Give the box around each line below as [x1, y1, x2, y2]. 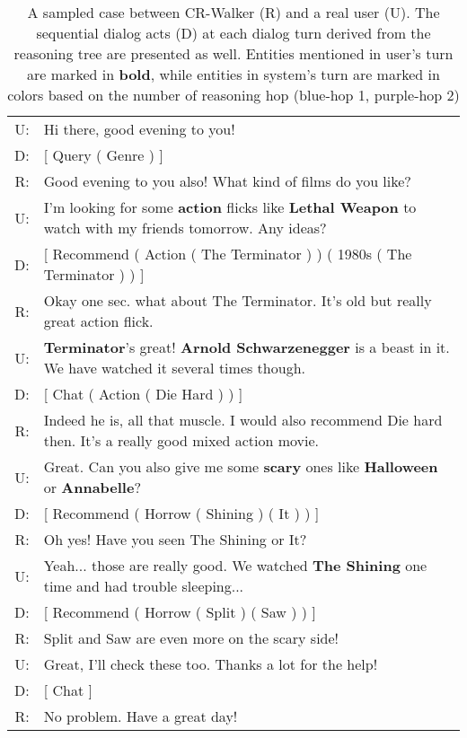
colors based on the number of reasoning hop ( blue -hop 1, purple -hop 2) [7, 84, 460, 105]
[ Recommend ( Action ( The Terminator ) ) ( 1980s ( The [43, 243, 412, 264]
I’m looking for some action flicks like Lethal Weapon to [43, 197, 417, 217]
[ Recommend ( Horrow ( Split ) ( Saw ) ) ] [43, 602, 316, 622]
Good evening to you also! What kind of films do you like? [43, 171, 411, 191]
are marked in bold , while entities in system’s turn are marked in [27, 64, 440, 84]
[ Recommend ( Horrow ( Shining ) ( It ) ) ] [43, 503, 320, 523]
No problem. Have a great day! [43, 706, 238, 726]
